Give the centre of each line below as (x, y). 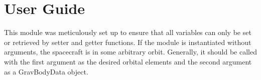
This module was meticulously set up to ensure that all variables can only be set (128, 32)
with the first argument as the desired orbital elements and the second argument (128, 61)
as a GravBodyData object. (46, 71)
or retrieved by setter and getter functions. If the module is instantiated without (128, 42)
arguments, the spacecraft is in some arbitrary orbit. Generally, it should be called (130, 52)
